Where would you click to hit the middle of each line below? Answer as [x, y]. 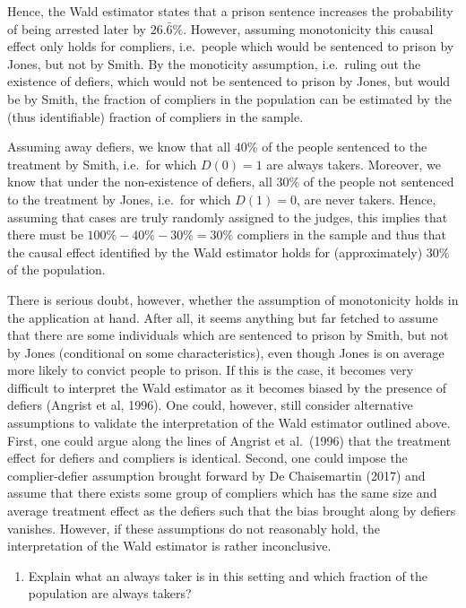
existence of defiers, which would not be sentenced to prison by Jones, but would [229, 81]
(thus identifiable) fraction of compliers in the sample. [155, 116]
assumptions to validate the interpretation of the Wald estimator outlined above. [229, 423]
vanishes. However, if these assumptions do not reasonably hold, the [194, 528]
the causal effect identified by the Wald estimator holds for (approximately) [215, 252]
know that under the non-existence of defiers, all [140, 182]
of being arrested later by [77, 28]
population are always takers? [110, 593]
